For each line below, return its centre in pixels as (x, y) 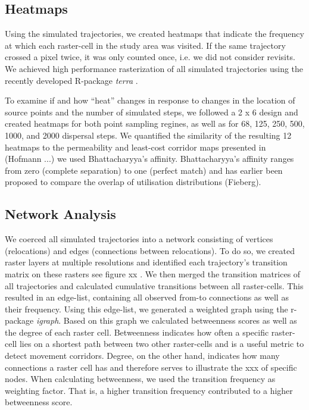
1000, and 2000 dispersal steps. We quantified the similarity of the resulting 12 (148, 135)
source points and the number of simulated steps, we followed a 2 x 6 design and (152, 112)
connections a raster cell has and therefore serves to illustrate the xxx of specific (151, 367)
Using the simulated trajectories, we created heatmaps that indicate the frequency (154, 34)
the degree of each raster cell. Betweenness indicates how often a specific (137, 332)
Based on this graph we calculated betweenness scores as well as (180, 320)
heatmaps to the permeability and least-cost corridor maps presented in (135, 147)
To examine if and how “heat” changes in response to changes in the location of (150, 100)
